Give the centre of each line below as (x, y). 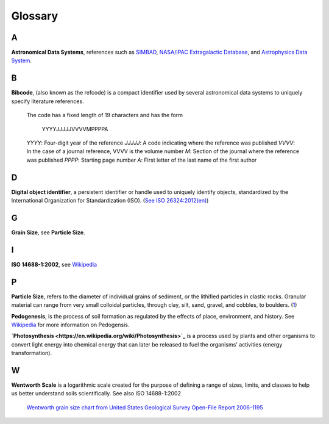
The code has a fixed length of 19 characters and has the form (104, 115)
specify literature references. (48, 101)
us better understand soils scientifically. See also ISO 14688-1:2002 (96, 393)
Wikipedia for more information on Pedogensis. (70, 325)
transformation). (31, 353)
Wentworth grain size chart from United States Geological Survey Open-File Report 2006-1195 (145, 407)
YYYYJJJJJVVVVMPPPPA (75, 129)
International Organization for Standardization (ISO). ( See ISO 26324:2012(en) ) (110, 200)
